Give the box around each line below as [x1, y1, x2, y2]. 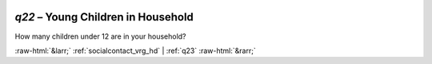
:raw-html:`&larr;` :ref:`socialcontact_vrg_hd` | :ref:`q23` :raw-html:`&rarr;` [14, 46, 256, 55]
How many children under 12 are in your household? [14, 32, 187, 41]
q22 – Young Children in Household [14, 10, 194, 24]
